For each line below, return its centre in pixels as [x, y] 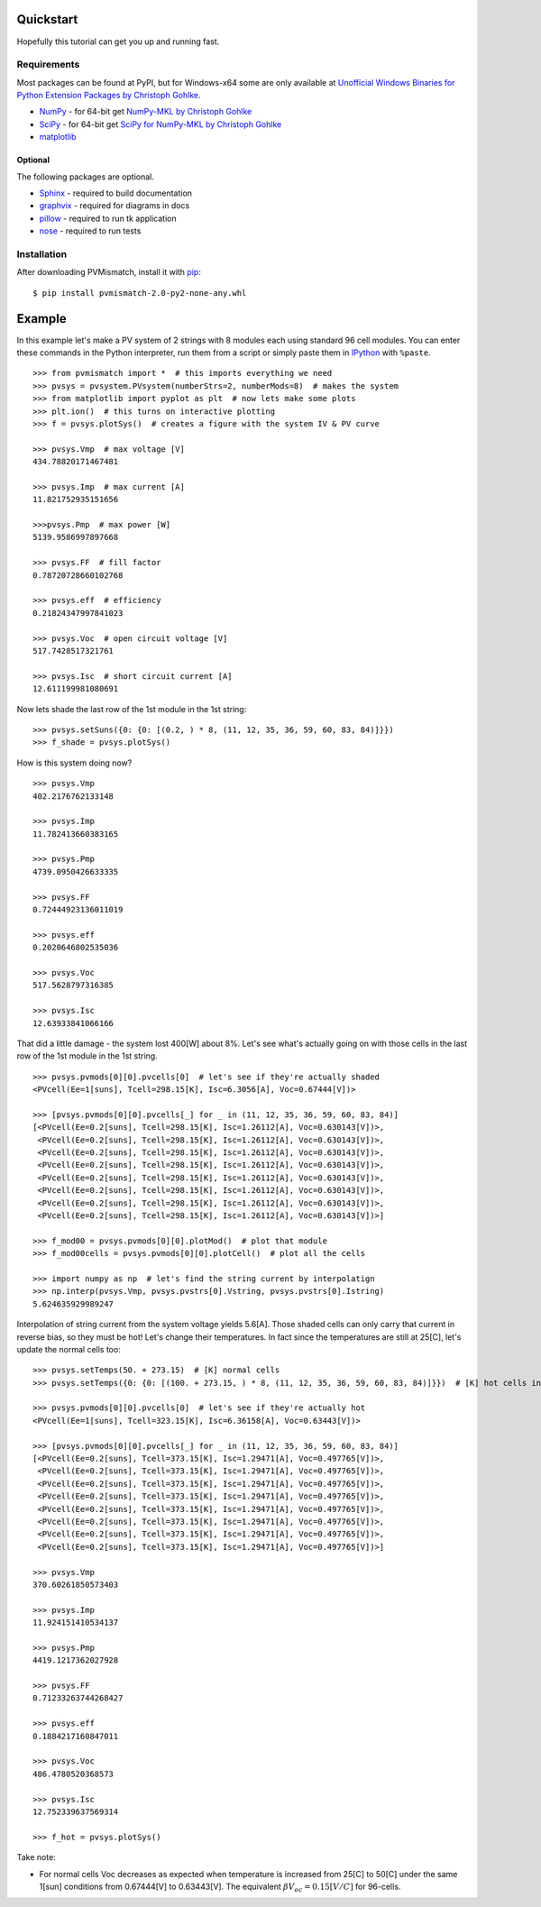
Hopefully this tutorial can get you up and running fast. [118, 41]
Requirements [48, 65]
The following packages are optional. [86, 177]
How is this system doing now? [74, 763]
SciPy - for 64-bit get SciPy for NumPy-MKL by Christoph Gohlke [160, 124]
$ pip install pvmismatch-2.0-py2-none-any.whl [140, 293]
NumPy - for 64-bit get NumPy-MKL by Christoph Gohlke [146, 112]
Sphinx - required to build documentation [116, 193]
